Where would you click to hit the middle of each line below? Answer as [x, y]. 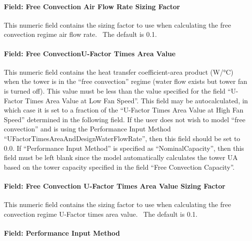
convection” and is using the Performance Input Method [87, 129]
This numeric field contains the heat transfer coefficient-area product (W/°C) [119, 72]
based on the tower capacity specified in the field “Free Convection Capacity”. [119, 167]
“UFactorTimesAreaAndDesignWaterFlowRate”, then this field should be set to [122, 138]
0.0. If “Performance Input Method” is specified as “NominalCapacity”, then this [124, 148]
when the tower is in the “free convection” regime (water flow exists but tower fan [126, 81]
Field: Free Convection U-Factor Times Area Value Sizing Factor [115, 185]
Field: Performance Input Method [62, 233]
